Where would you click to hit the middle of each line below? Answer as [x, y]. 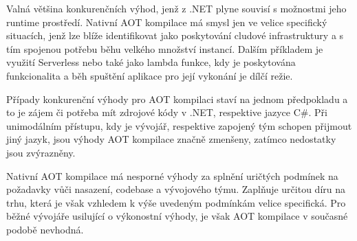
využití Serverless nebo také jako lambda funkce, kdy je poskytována [151, 62]
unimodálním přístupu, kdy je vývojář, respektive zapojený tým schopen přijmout [179, 125]
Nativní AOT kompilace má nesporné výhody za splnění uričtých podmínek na [172, 175]
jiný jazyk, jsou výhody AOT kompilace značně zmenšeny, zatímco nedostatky [171, 139]
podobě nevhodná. [45, 229]
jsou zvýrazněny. [41, 152]
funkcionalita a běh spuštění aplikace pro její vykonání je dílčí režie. [150, 75]
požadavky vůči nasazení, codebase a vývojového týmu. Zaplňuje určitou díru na [176, 189]
